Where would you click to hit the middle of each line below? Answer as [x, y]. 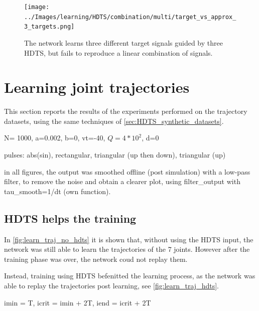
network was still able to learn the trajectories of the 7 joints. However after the [127, 249]
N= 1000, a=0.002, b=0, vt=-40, [55, 138]
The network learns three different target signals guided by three [123, 42]
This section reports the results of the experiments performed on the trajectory [126, 111]
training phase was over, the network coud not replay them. [96, 259]
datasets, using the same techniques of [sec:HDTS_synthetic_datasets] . [114, 121]
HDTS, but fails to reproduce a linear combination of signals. [118, 52]
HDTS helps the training [70, 218]
